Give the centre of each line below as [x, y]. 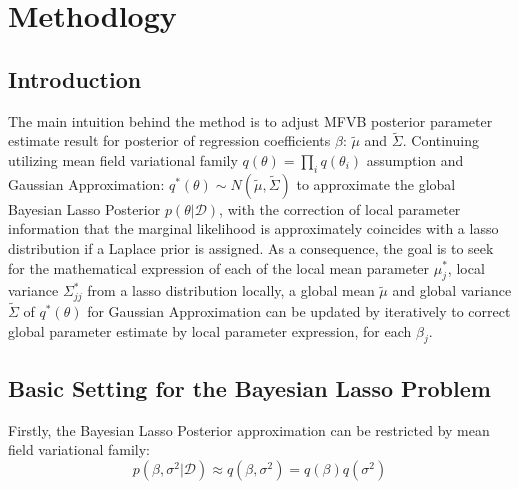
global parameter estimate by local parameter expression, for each [210, 330]
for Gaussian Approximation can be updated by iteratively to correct [299, 311]
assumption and [415, 159]
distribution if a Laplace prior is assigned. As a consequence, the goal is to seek [251, 247]
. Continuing [440, 140]
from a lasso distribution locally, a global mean [231, 290]
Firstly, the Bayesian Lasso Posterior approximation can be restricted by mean [249, 429]
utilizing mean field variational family [123, 159]
